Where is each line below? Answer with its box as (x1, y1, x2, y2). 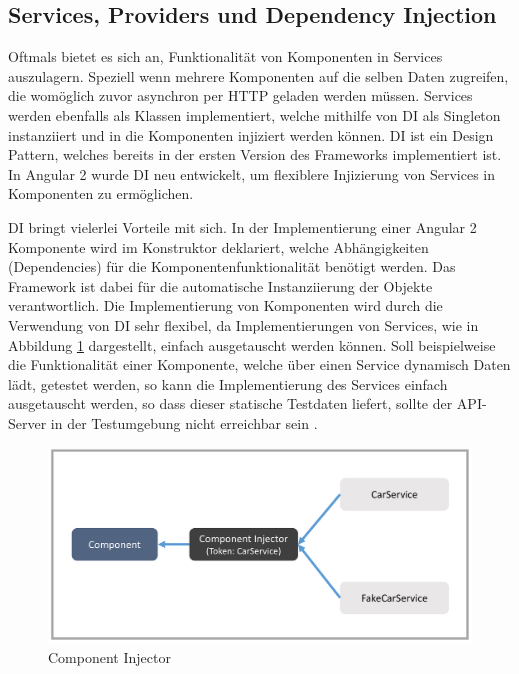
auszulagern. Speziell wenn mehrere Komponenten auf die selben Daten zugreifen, (8, 65, 509, 86)
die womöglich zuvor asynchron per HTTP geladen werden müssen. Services (8, 85, 473, 106)
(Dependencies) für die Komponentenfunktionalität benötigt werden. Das (8, 256, 456, 277)
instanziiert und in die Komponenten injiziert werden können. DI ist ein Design (8, 124, 494, 145)
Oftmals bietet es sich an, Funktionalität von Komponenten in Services (8, 46, 443, 67)
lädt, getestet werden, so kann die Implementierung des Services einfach (8, 373, 448, 394)
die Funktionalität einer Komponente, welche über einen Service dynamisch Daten (8, 354, 511, 375)
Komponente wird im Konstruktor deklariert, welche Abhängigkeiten (8, 236, 429, 257)
